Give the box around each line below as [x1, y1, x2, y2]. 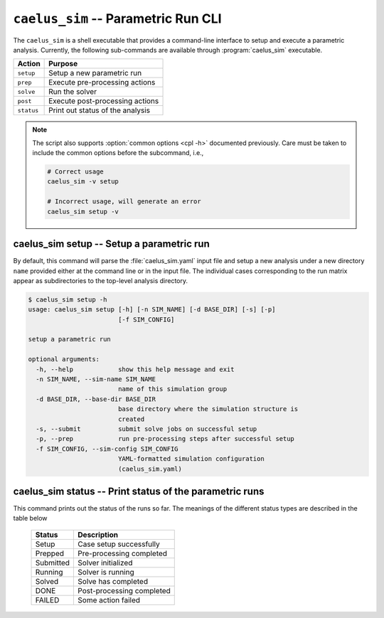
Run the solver [48, 87, 97, 97]
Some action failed [78, 595, 141, 604]
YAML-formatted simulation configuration [117, 455, 265, 463]
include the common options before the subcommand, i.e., [32, 149, 204, 157]
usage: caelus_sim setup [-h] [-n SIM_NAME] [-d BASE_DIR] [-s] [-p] [28, 306, 276, 314]
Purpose [48, 59, 78, 69]
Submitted [35, 558, 70, 568]
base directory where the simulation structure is [117, 405, 299, 413]
